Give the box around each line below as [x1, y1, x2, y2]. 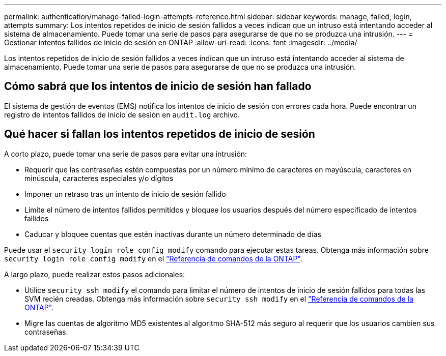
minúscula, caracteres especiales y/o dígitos [24, 173, 174, 183]
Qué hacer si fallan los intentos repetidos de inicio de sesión [4, 128, 315, 141]
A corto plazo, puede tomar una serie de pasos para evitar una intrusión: [4, 149, 247, 158]
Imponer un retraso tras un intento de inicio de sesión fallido [24, 189, 226, 198]
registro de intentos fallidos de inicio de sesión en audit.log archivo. [4, 110, 240, 119]
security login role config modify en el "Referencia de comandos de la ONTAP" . [4, 254, 302, 263]
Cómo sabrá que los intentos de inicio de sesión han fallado [4, 80, 312, 93]
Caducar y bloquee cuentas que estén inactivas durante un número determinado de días [24, 229, 321, 239]
